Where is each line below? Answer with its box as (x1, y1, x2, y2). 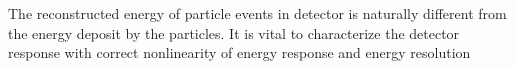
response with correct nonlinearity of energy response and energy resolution (8, 42, 471, 63)
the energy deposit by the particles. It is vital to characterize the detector (8, 22, 460, 43)
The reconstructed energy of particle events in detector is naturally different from (8, 3, 507, 23)
